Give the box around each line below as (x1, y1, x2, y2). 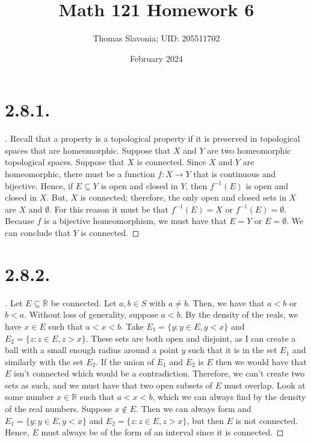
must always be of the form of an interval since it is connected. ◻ (41, 426, 284, 438)
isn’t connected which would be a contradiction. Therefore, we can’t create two (14, 367, 305, 380)
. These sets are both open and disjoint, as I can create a (85, 331, 296, 344)
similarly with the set (5, 355, 84, 368)
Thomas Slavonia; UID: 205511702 (93, 32, 220, 44)
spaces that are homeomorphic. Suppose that (5, 144, 171, 156)
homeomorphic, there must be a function (5, 168, 155, 180)
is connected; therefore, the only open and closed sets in (80, 191, 286, 204)
